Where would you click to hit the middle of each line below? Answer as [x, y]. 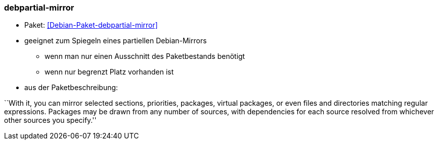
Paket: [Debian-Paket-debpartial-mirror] [91, 25]
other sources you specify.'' [50, 120]
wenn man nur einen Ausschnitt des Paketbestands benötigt [145, 56]
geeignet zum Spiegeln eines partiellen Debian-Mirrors [116, 41]
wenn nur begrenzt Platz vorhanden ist [109, 72]
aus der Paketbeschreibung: [71, 88]
